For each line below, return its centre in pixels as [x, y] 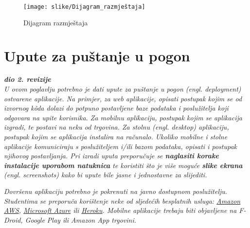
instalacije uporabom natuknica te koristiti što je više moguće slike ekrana [123, 165]
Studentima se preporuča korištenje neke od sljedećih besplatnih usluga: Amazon [122, 200]
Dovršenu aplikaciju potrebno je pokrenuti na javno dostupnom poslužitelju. [116, 191]
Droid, [13, 219]
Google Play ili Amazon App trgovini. [80, 219]
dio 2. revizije [27, 79]
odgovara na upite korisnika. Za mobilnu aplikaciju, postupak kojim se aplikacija [123, 117]
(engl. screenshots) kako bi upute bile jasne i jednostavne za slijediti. [106, 175]
